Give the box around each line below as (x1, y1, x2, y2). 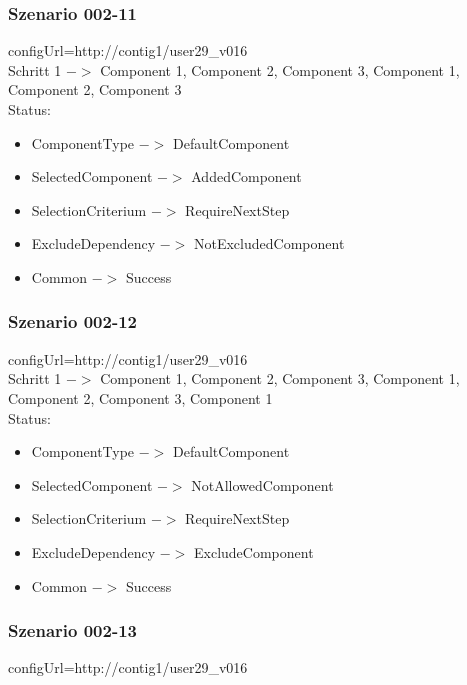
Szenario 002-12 (8, 309, 137, 334)
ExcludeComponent (193, 541, 314, 562)
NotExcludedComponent (193, 233, 345, 254)
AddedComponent (191, 166, 302, 187)
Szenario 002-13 (8, 618, 137, 643)
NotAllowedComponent (191, 474, 334, 495)
